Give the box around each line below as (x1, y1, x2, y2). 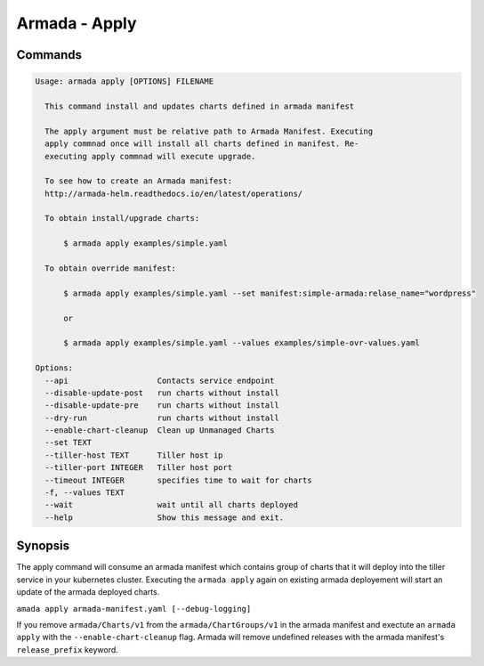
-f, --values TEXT (44, 488, 125, 498)
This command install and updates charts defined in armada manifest (44, 101, 355, 111)
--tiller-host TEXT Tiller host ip (44, 450, 223, 460)
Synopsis (16, 539, 70, 554)
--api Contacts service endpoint (44, 375, 275, 386)
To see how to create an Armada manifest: (44, 176, 233, 186)
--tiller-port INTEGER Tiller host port (44, 463, 233, 473)
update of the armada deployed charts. (16, 587, 160, 597)
